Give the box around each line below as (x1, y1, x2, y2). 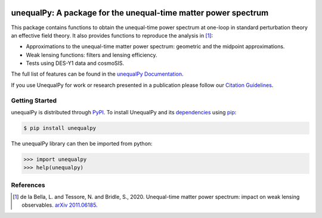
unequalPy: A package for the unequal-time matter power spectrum (11, 8, 269, 18)
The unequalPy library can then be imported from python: (11, 140, 153, 147)
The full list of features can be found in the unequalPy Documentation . (11, 70, 184, 77)
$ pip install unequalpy (23, 124, 97, 131)
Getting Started (11, 96, 57, 104)
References (11, 180, 45, 189)
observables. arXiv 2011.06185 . (21, 201, 98, 208)
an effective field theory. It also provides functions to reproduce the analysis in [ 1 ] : (11, 32, 213, 39)
